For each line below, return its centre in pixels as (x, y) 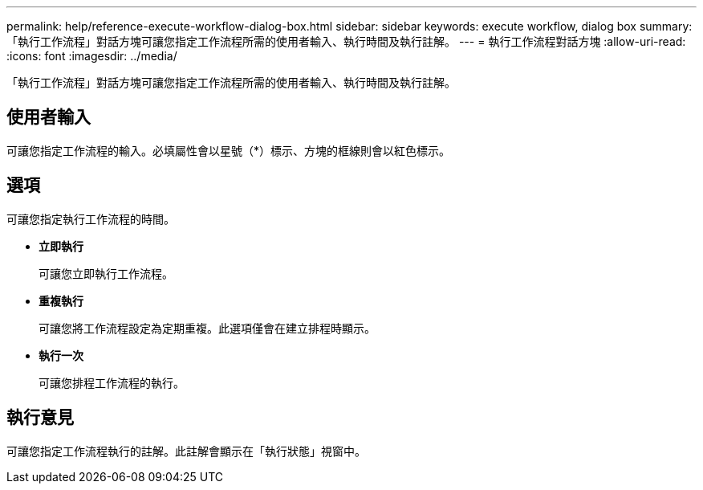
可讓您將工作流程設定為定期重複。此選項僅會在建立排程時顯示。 (207, 328)
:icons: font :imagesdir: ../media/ (92, 56)
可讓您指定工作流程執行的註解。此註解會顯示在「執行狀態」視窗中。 (186, 451)
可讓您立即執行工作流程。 (106, 273)
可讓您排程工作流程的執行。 (112, 382)
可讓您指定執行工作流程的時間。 (91, 218)
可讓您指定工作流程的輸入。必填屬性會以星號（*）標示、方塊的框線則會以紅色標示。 (229, 150)
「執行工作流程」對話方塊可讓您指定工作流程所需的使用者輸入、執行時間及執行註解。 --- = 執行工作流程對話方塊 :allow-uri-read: (346, 41)
